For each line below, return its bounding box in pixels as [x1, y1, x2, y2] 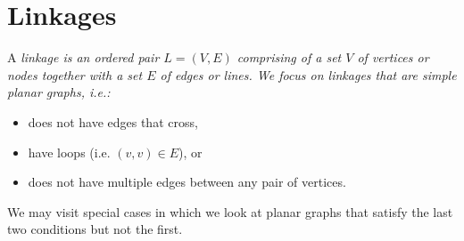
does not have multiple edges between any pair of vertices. [28, 173, 346, 191]
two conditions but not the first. [7, 220, 183, 238]
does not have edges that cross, [28, 112, 198, 131]
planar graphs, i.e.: [7, 83, 111, 101]
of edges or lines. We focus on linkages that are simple [160, 65, 457, 84]
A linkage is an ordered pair [7, 48, 160, 67]
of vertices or [357, 48, 429, 67]
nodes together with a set [7, 65, 143, 84]
